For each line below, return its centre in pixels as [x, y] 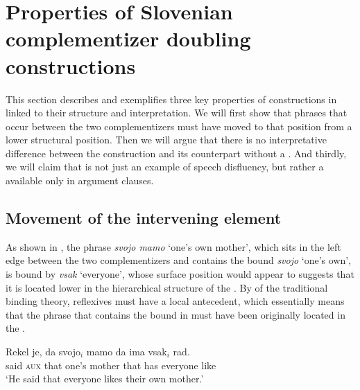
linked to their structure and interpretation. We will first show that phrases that [177, 113]
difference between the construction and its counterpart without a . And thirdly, [176, 153]
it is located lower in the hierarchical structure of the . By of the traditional [167, 287]
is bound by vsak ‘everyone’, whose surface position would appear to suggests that [180, 274]
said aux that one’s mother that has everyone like [111, 365]
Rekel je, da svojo [43, 352]
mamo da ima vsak [127, 352]
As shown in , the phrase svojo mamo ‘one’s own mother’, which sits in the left [173, 246]
